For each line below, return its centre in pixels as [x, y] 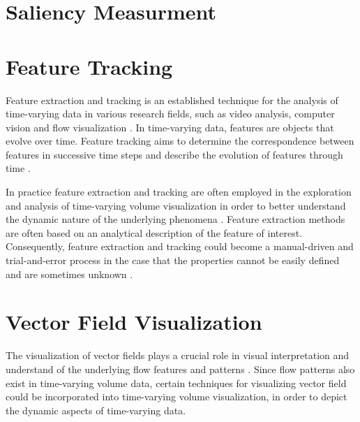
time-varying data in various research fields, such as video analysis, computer [170, 114]
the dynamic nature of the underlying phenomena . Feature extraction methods [175, 219]
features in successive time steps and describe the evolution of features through [174, 154]
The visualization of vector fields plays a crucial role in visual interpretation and [178, 355]
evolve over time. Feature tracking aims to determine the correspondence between [180, 141]
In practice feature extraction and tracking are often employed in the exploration [179, 192]
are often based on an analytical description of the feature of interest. [154, 232]
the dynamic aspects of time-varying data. [96, 410]
